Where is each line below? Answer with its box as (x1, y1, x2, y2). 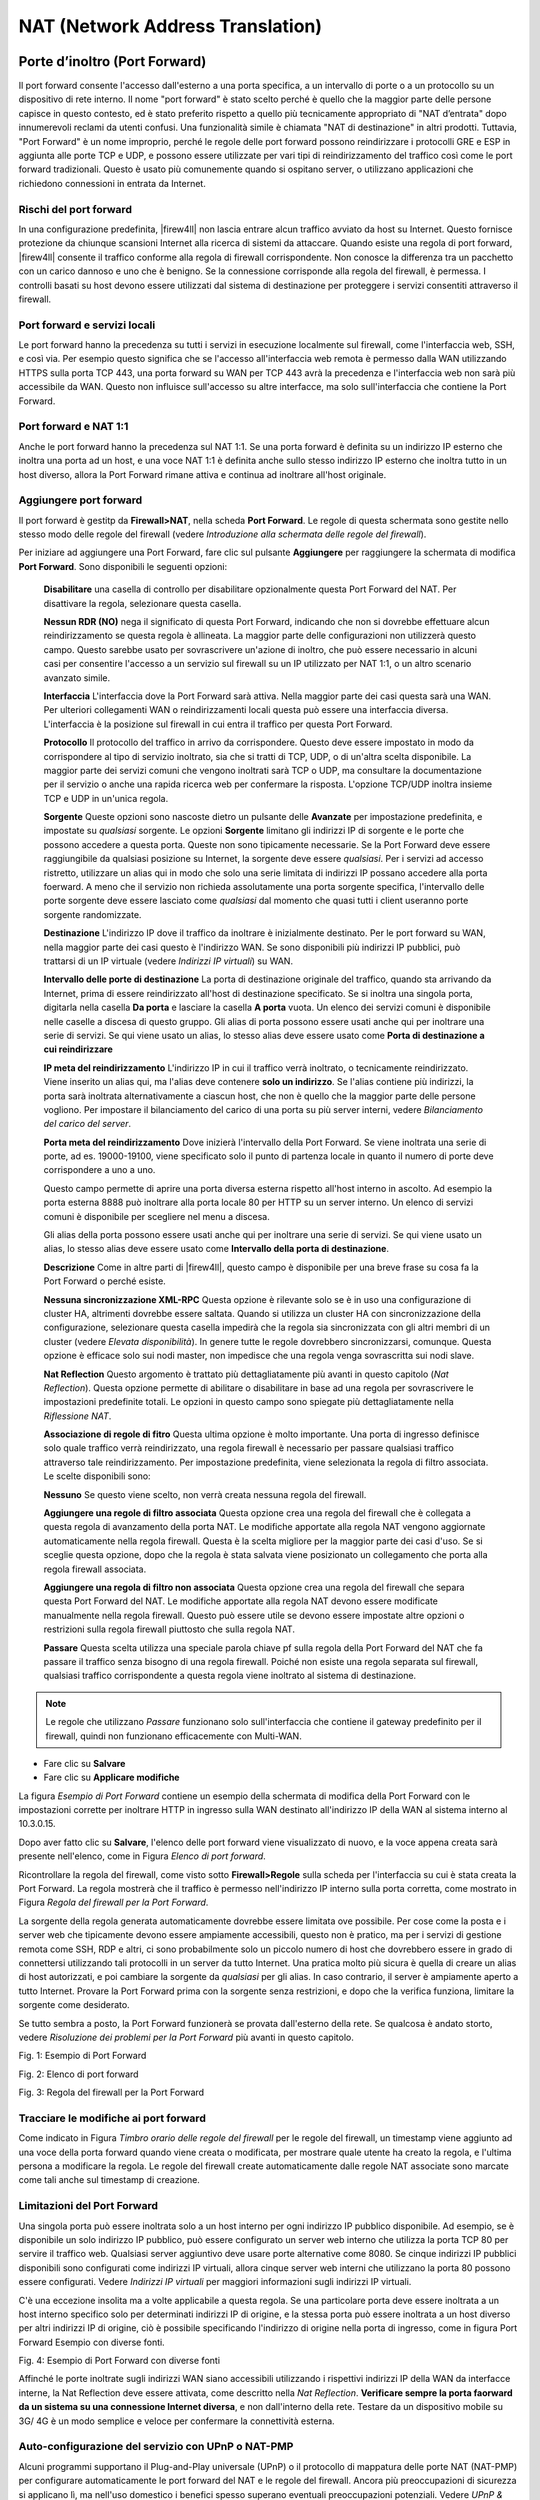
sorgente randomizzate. (43, 908, 142, 920)
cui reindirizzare (43, 1043, 114, 1055)
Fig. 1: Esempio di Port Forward (18, 2050, 147, 2062)
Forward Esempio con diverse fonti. (18, 2336, 165, 2348)
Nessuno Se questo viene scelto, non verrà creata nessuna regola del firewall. (43, 1488, 367, 1500)
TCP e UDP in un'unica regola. (43, 792, 169, 804)
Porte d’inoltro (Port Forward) (18, 53, 207, 70)
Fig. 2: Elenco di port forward (18, 2068, 139, 2080)
